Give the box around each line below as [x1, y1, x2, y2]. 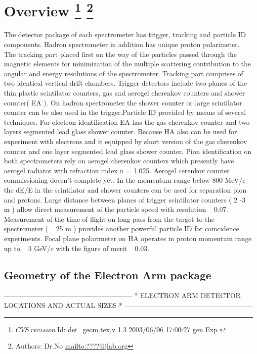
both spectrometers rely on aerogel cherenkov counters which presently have [4, 155, 234, 166]
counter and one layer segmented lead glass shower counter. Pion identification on [4, 146, 252, 156]
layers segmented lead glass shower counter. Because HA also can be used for [4, 126, 237, 137]
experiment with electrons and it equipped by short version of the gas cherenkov [4, 136, 247, 146]
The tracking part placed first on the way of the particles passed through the [4, 49, 237, 59]
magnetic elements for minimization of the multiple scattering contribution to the [4, 58, 251, 69]
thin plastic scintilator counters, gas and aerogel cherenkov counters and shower [4, 88, 245, 98]
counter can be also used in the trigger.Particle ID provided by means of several [4, 107, 246, 117]
